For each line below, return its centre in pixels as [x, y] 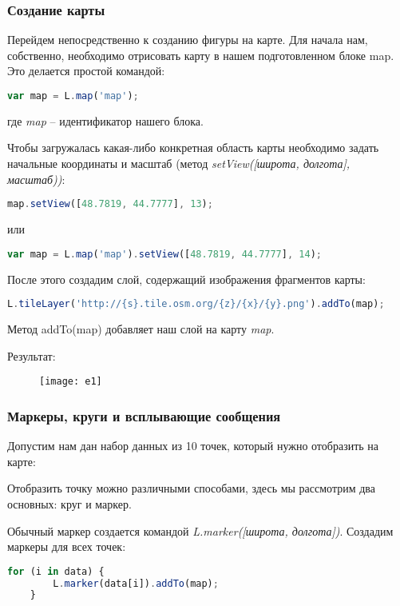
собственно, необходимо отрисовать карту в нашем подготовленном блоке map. [201, 55]
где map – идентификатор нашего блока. [105, 120]
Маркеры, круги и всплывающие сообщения [144, 415]
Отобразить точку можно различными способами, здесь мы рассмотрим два [192, 488]
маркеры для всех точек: [67, 546]
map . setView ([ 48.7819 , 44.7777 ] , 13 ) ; [110, 204]
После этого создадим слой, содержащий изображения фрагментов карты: [186, 279]
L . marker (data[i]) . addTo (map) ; [136, 583]
